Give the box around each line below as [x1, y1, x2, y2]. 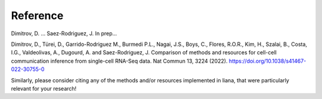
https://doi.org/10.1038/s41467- [228, 57, 306, 64]
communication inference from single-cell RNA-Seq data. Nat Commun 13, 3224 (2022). [11, 57, 228, 64]
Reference [11, 9, 64, 22]
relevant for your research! [11, 85, 77, 92]
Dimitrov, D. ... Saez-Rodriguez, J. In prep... [11, 30, 117, 37]
